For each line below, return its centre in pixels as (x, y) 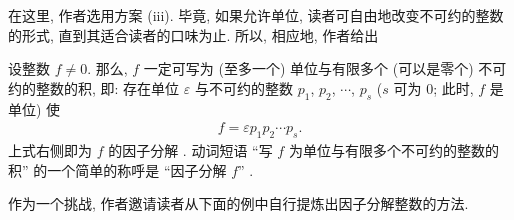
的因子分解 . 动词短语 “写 (190, 150)
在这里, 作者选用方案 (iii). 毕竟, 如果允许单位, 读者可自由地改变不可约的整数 (256, 15)
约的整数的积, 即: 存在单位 (94, 87)
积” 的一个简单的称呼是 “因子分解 (117, 169)
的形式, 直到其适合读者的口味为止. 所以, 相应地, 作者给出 (193, 34)
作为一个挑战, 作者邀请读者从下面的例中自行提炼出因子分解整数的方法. (238, 203)
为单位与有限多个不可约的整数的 (393, 150)
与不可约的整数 (243, 87)
